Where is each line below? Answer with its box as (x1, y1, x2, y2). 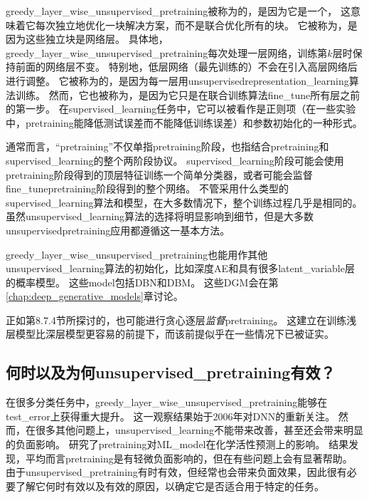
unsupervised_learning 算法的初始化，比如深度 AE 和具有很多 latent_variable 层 (6, 261, 355, 276)
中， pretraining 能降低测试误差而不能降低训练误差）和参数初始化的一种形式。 (6, 115, 363, 130)
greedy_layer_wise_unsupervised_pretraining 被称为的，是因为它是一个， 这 (6, 4, 351, 18)
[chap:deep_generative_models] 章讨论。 (6, 289, 183, 304)
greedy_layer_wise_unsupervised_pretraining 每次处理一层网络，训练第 (6, 45, 328, 60)
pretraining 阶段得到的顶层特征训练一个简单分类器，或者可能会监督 (6, 167, 313, 182)
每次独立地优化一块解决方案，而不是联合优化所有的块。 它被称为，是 (35, 17, 358, 32)
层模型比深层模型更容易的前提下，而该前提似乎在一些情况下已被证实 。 (6, 326, 334, 341)
